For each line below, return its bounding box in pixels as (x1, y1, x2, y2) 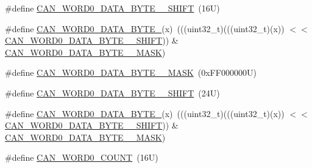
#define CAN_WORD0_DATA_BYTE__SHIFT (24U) (5, 86, 220, 99)
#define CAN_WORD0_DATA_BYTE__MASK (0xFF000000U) (5, 66, 257, 79)
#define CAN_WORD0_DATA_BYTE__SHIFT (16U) (5, 2, 220, 14)
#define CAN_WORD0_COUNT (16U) (5, 151, 158, 164)
